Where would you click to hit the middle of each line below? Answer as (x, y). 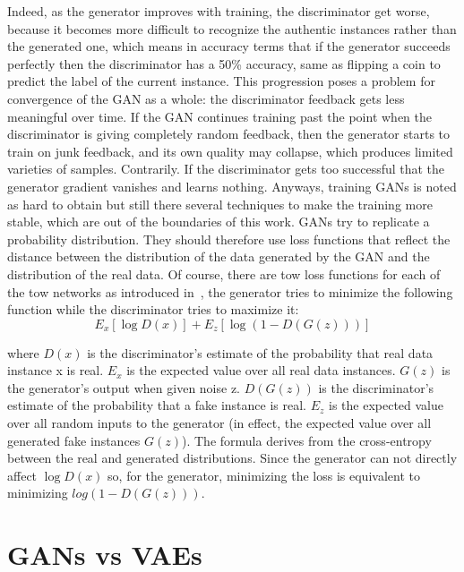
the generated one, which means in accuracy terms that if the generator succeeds (229, 46)
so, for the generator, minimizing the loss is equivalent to (264, 475)
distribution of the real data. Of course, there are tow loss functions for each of (224, 273)
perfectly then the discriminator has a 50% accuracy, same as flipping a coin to (224, 63)
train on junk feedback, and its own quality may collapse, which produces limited (230, 151)
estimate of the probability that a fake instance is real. (157, 405)
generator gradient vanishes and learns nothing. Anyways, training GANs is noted (232, 186)
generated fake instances (74, 440)
